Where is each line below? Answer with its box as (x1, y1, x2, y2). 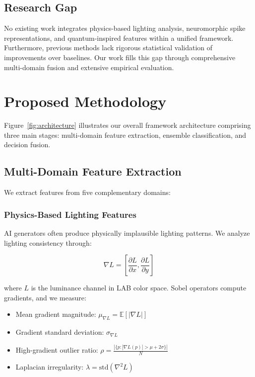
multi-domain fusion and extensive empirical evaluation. (4, 62, 174, 72)
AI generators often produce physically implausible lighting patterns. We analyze (4, 228, 250, 238)
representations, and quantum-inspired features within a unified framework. (4, 32, 234, 43)
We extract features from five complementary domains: (4, 187, 171, 197)
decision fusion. (4, 139, 51, 150)
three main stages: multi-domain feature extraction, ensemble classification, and (4, 129, 247, 140)
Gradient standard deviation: (15, 327, 104, 337)
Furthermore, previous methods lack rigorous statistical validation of (4, 42, 213, 53)
